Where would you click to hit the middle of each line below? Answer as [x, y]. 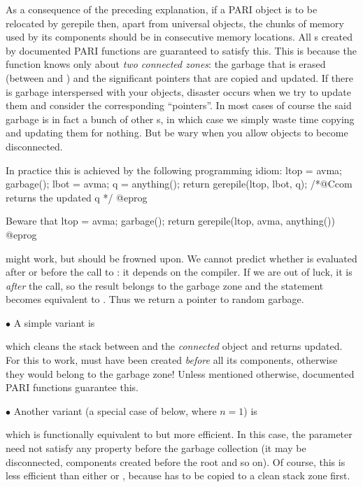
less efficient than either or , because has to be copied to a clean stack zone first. [178, 475]
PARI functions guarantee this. [72, 387]
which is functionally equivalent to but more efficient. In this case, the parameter [179, 434]
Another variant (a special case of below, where [115, 410]
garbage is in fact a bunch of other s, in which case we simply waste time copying [180, 119]
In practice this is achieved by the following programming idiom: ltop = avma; [174, 170]
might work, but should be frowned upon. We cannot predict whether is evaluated [181, 258]
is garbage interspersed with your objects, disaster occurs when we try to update [178, 91]
